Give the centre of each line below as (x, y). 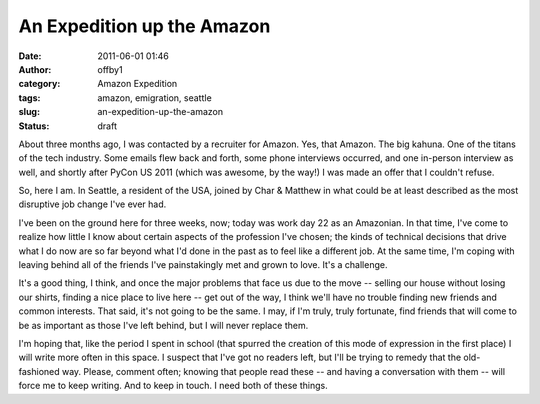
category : (39, 84)
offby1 (110, 69)
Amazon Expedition (137, 84)
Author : (35, 69)
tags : (29, 97)
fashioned (39, 371)
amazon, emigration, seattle (154, 97)
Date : (30, 56)
